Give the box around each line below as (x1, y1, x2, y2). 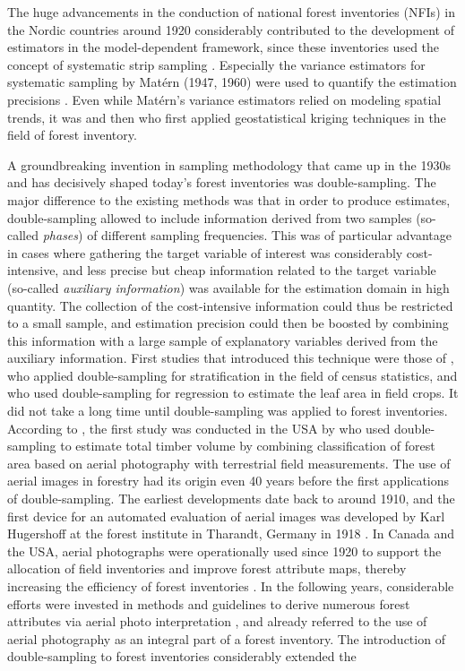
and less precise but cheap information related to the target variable (62, 261, 436, 280)
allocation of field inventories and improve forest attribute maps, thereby (7, 559, 407, 578)
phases (42, 226, 79, 245)
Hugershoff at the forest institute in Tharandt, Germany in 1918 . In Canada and (7, 524, 455, 543)
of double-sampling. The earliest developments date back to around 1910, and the (7, 489, 455, 508)
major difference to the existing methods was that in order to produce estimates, (7, 190, 451, 209)
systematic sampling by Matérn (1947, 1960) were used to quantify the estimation (7, 73, 457, 91)
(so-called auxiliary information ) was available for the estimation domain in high (7, 278, 450, 297)
